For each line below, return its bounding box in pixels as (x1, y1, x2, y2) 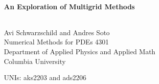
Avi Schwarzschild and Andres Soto (4, 27, 110, 37)
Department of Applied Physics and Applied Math (4, 46, 156, 56)
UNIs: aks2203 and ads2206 (4, 72, 87, 83)
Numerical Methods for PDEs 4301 (4, 37, 109, 47)
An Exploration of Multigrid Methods (4, 1, 135, 11)
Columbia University (4, 56, 66, 66)
